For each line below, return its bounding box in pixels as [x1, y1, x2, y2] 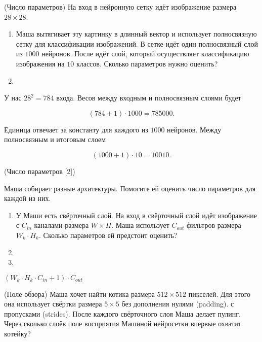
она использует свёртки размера [4, 298, 102, 309]
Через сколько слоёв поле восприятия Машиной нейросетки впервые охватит [4, 318, 241, 329]
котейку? [4, 328, 31, 339]
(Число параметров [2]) [4, 165, 75, 176]
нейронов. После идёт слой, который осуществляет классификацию [41, 48, 249, 59]
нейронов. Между [167, 124, 222, 134]
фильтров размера [186, 220, 241, 230]
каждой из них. [4, 193, 51, 203]
